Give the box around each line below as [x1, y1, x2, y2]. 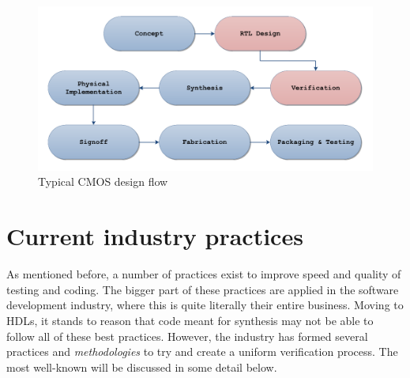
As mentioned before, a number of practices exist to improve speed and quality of [6, 266, 401, 282]
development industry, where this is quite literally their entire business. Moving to [6, 297, 404, 313]
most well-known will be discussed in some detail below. [6, 358, 277, 375]
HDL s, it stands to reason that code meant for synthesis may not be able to [6, 312, 374, 328]
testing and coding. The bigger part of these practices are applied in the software [6, 281, 399, 297]
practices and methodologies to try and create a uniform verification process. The [6, 343, 398, 360]
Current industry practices [6, 220, 303, 252]
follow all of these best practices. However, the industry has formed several [6, 327, 368, 344]
